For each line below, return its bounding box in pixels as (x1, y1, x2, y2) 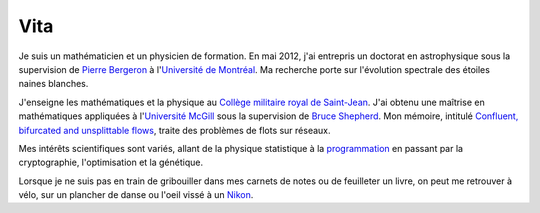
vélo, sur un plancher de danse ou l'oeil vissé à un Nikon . (18, 189, 254, 201)
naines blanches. (18, 78, 89, 90)
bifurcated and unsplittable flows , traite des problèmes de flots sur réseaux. (18, 124, 331, 136)
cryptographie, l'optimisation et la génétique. (18, 156, 204, 169)
